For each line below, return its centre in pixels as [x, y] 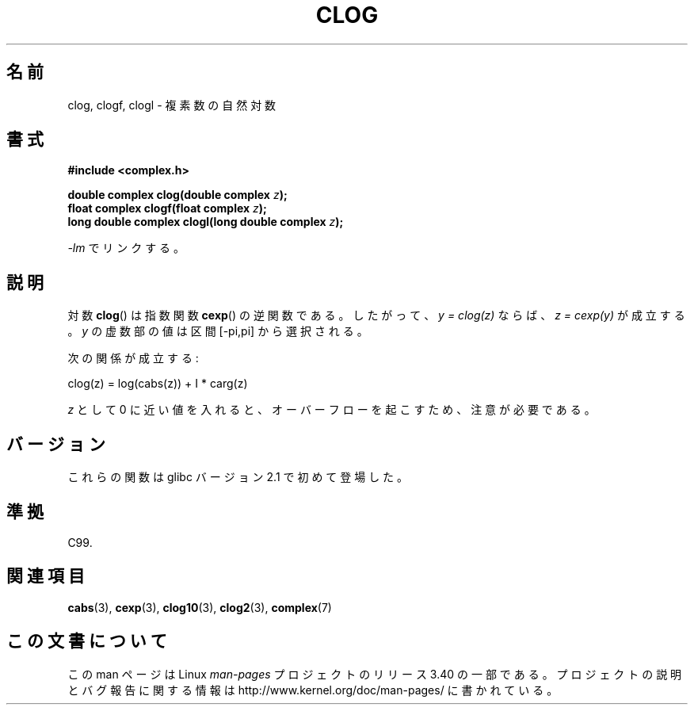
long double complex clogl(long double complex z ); [206, 222]
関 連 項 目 [46, 576]
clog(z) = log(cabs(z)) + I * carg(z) [158, 384]
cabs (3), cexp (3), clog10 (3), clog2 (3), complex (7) [200, 607]
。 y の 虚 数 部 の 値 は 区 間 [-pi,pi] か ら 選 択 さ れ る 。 [218, 331]
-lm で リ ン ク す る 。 [126, 248]
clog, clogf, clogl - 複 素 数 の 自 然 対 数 [172, 105]
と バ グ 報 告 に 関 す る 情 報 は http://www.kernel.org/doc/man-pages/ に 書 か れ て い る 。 [313, 690]
